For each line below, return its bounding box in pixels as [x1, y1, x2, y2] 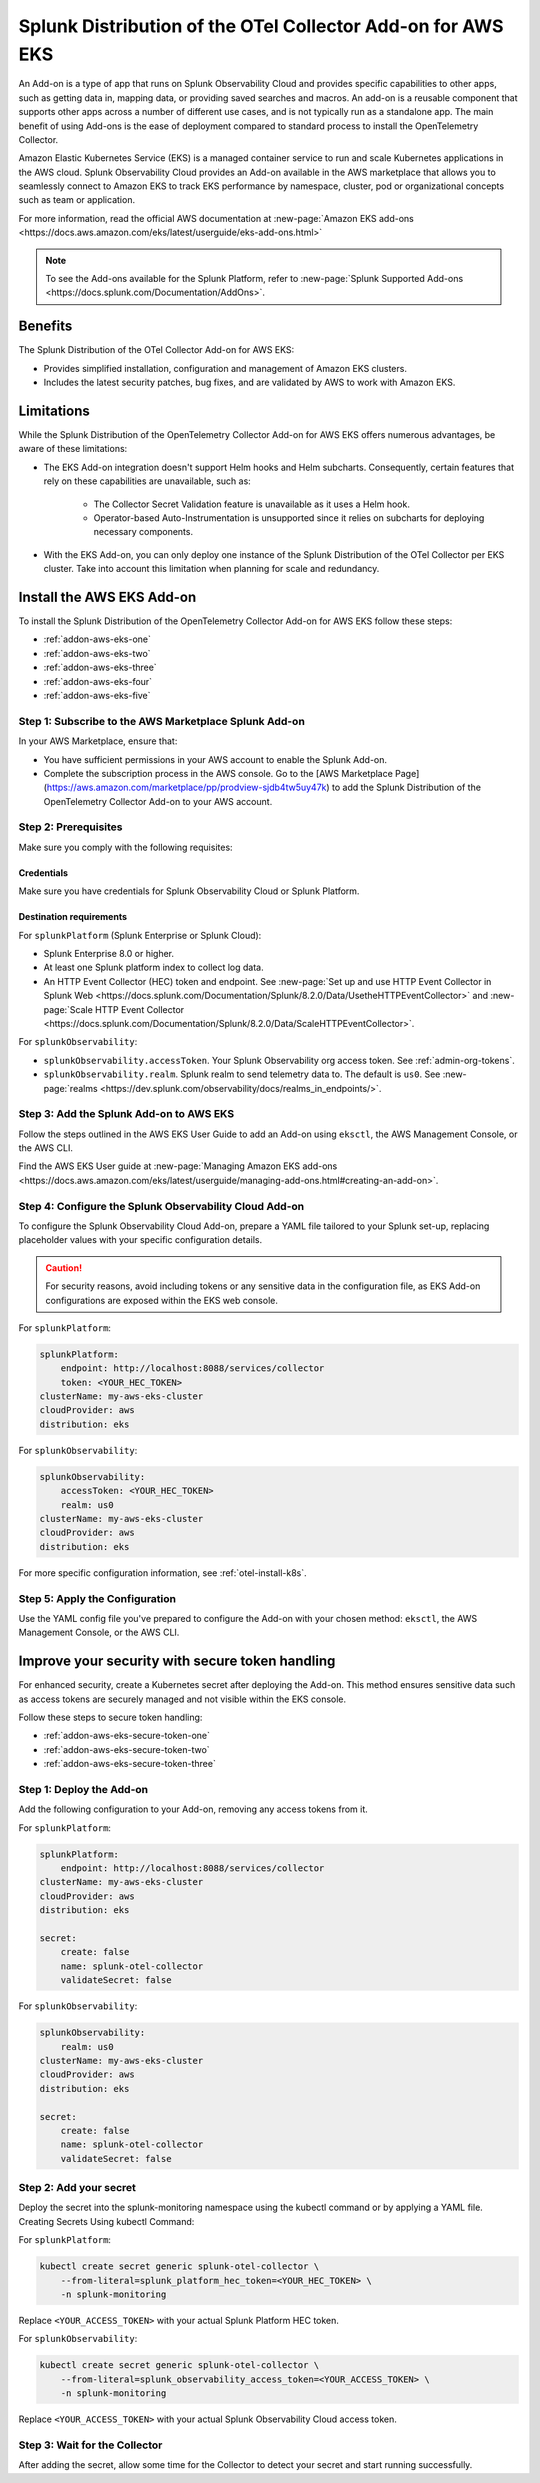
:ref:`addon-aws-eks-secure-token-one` [43, 1730, 210, 1742]
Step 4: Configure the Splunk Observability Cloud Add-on [18, 1199, 305, 1213]
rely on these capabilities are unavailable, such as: [43, 475, 252, 487]
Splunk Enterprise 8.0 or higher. [43, 948, 175, 960]
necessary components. [93, 526, 194, 538]
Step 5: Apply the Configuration [18, 1591, 177, 1605]
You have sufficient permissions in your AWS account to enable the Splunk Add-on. [43, 753, 388, 765]
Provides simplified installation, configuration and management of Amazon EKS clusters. [43, 362, 407, 374]
